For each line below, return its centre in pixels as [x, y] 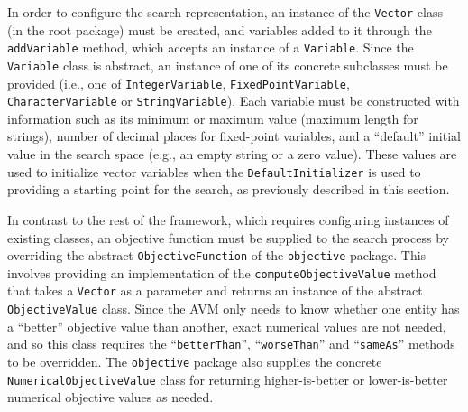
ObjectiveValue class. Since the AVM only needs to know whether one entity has [234, 309]
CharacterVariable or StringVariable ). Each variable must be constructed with [234, 101]
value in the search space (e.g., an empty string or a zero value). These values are [232, 154]
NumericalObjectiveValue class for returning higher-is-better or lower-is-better [228, 379]
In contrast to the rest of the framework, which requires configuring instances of [228, 219]
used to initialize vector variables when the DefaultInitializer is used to [214, 171]
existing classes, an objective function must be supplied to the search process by [228, 237]
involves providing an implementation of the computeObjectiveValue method [222, 272]
